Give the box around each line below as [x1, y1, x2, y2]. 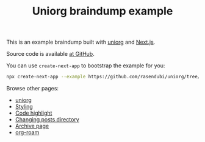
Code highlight [15, 109, 52, 117]
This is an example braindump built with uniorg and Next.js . [6, 38, 156, 46]
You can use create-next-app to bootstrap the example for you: [6, 62, 165, 69]
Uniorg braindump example [32, 4, 173, 18]
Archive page [15, 123, 49, 130]
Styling [15, 103, 34, 110]
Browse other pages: [6, 85, 59, 92]
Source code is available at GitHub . [6, 50, 95, 58]
